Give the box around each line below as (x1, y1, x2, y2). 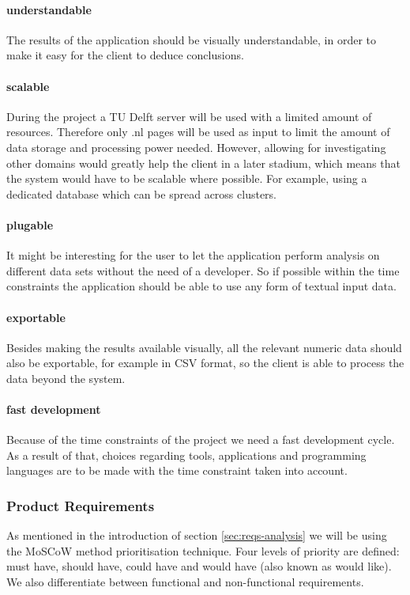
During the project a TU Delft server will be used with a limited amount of (6, 108, 372, 124)
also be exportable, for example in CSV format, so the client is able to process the (6, 354, 404, 371)
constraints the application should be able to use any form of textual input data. (6, 278, 397, 294)
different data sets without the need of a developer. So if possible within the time (6, 262, 400, 279)
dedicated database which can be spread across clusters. (6, 185, 276, 202)
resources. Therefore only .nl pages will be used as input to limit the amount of (6, 123, 390, 140)
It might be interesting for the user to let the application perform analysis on (6, 247, 380, 263)
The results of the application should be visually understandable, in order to (6, 31, 377, 47)
